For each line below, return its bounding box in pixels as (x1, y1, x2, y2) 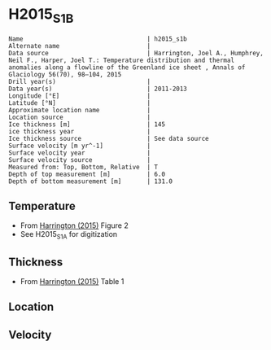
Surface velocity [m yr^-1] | (8, 142, 151, 150)
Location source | (8, 113, 151, 121)
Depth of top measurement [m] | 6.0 (8, 170, 165, 178)
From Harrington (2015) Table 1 (20, 276, 125, 286)
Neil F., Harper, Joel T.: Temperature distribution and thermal (8, 56, 234, 64)
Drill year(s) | (8, 77, 151, 85)
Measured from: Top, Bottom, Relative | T (8, 163, 159, 171)
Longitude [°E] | (8, 91, 151, 100)
